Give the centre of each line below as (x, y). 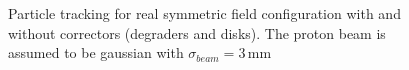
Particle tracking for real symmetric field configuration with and (204, 13)
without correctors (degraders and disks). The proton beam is (197, 32)
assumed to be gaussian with (96, 52)
